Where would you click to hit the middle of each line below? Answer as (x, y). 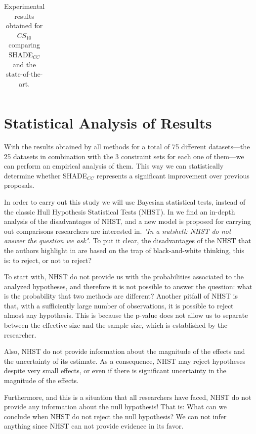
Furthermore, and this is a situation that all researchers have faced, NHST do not (128, 397)
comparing (24, 45)
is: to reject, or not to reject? (48, 260)
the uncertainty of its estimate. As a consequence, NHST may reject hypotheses (125, 361)
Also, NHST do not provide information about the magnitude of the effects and (125, 351)
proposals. (19, 185)
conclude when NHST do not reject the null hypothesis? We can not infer (115, 416)
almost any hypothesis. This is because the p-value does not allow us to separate (126, 315)
